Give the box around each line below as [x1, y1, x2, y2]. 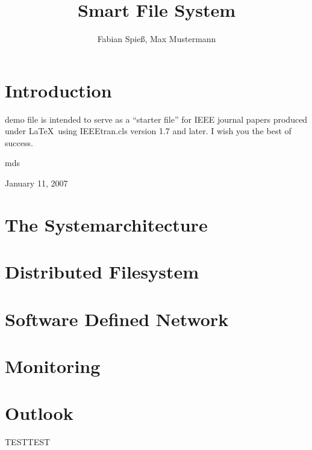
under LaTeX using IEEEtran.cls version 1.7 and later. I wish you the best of [5, 125, 292, 137]
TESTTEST [5, 436, 51, 448]
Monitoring [5, 353, 101, 378]
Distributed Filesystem [5, 259, 199, 284]
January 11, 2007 [5, 177, 68, 190]
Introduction [5, 78, 112, 102]
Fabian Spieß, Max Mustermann [97, 32, 216, 45]
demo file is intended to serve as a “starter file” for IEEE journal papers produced [5, 112, 308, 125]
